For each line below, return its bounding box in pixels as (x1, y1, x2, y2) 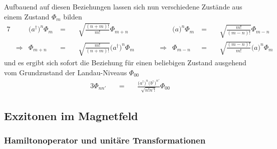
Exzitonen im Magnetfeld (4, 108, 138, 124)
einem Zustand (4, 11, 50, 21)
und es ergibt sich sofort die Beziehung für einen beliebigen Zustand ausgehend (4, 57, 246, 67)
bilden (63, 11, 82, 21)
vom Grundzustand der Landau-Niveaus (4, 67, 127, 77)
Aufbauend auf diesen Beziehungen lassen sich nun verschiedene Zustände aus (4, 1, 242, 11)
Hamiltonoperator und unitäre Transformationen (4, 134, 206, 147)
